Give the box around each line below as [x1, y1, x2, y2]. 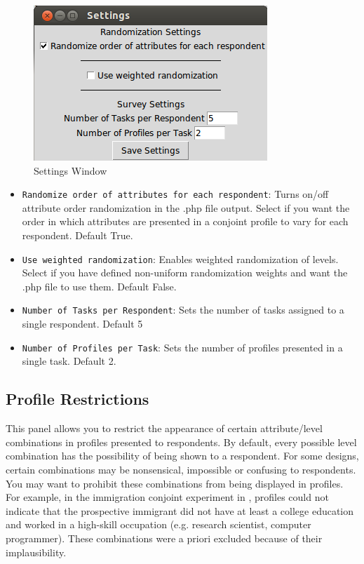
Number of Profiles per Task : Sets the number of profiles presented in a [22, 340, 343, 354]
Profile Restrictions [6, 388, 149, 410]
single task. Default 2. [22, 354, 116, 368]
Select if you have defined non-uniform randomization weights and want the [22, 265, 348, 280]
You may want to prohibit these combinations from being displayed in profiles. [6, 476, 344, 490]
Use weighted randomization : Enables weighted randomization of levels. [22, 251, 339, 266]
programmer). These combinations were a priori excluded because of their [6, 530, 323, 545]
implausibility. [6, 544, 67, 559]
